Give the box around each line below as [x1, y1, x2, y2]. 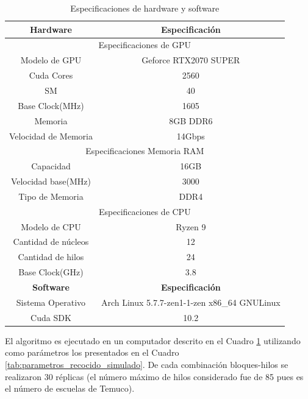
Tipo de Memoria [18, 189, 84, 202]
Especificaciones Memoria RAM [85, 144, 204, 157]
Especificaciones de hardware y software [70, 2, 220, 14]
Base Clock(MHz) [18, 99, 84, 111]
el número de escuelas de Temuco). [5, 382, 135, 395]
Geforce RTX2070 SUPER [141, 54, 240, 66]
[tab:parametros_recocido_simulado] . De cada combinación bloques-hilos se [5, 358, 288, 370]
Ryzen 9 [176, 220, 206, 233]
